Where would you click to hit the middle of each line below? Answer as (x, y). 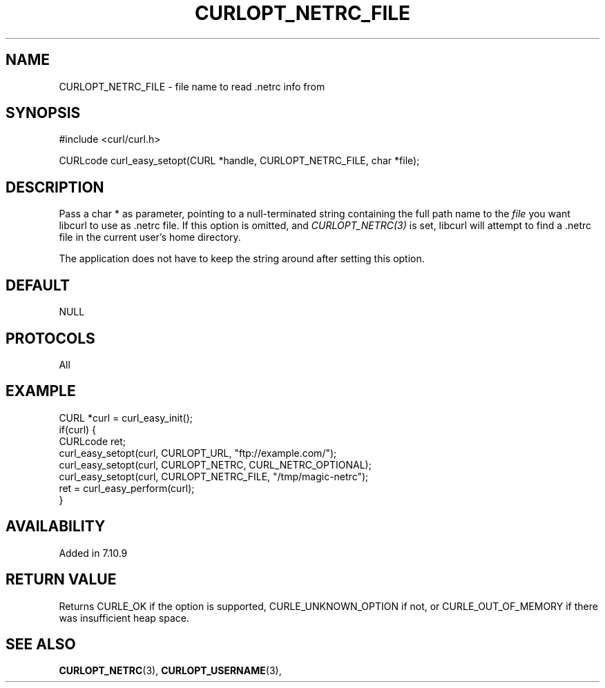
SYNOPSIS (43, 113)
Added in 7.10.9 (93, 553)
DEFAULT (38, 285)
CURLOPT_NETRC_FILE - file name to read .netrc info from (192, 86)
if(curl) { (78, 429)
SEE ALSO (41, 644)
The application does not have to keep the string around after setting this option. (242, 259)
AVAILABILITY (56, 527)
